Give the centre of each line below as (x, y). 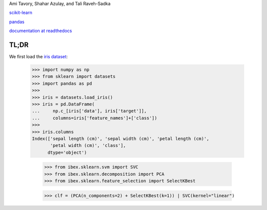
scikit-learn (21, 13)
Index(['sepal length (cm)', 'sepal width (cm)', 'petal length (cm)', (121, 139)
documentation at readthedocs (41, 31)
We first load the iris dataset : (38, 57)
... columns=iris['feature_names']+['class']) (95, 118)
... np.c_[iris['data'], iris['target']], (89, 111)
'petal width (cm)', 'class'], (88, 146)
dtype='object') (67, 152)
